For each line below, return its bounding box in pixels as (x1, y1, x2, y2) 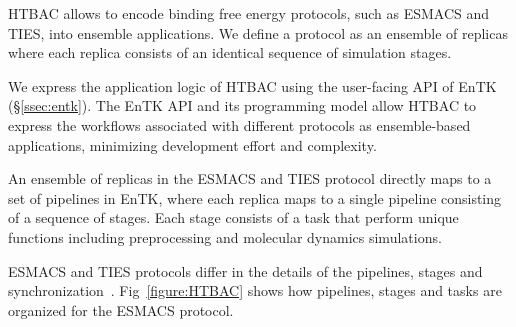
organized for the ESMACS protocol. (8, 299, 234, 320)
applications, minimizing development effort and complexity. (8, 134, 377, 155)
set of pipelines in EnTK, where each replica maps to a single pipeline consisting (8, 187, 502, 208)
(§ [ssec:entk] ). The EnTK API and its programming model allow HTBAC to (8, 95, 477, 116)
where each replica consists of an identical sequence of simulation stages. (8, 42, 452, 63)
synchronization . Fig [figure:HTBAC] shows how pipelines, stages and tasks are (8, 280, 502, 301)
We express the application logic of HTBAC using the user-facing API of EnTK (8, 75, 497, 96)
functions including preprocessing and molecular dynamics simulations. (8, 226, 442, 247)
